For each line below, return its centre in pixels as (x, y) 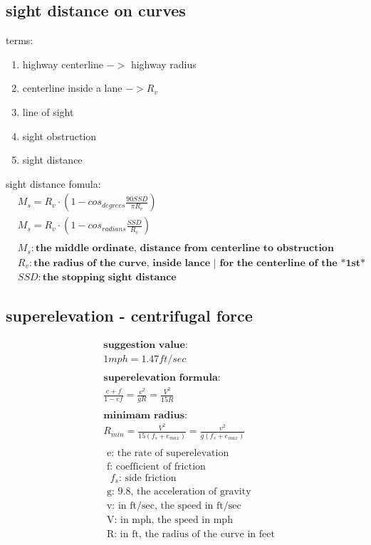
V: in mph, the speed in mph (169, 520)
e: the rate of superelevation (168, 453)
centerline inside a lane (72, 88)
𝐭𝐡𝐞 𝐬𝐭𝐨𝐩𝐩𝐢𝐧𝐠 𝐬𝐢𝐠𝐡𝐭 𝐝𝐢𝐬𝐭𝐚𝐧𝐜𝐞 (109, 277)
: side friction (147, 478)
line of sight (48, 111)
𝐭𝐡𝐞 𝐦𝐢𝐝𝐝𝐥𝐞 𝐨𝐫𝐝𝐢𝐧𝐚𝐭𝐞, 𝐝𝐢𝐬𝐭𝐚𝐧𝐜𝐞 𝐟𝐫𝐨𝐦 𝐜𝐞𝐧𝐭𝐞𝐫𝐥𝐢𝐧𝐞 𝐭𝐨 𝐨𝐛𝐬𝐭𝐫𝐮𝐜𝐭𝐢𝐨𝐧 (185, 249)
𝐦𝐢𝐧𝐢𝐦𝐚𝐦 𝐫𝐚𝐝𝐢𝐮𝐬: (145, 416)
